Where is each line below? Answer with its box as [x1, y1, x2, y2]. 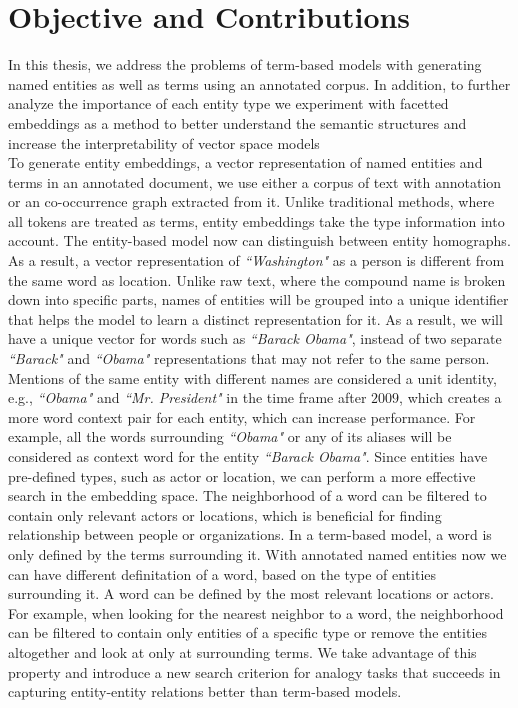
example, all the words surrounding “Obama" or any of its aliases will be [8, 426, 452, 447]
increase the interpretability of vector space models [8, 132, 320, 153]
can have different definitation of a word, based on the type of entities [8, 563, 437, 584]
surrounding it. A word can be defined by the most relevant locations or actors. [8, 583, 494, 604]
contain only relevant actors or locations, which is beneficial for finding [8, 504, 442, 525]
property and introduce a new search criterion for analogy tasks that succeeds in [8, 661, 501, 682]
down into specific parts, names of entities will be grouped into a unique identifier [8, 289, 509, 310]
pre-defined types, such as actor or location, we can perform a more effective [8, 465, 476, 486]
